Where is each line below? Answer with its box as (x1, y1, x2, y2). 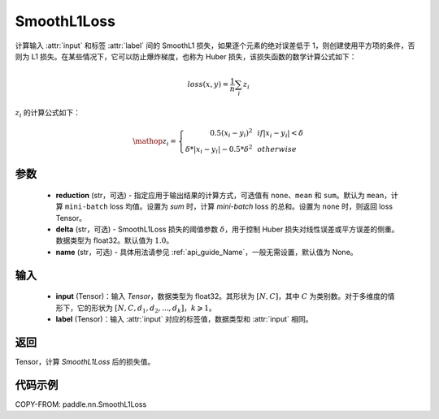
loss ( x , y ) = (187, 80, 229, 89)
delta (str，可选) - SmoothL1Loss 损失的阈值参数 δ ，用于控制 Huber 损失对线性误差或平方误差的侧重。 (55, 224, 399, 235)
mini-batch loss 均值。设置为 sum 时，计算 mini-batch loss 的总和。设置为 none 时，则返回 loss (64, 201, 393, 211)
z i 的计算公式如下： (15, 107, 81, 119)
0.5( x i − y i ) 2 (210, 127, 253, 140)
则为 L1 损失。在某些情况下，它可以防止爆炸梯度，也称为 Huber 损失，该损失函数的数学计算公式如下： (15, 51, 357, 61)
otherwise (257, 145, 297, 154)
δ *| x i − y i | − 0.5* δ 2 (185, 143, 253, 156)
